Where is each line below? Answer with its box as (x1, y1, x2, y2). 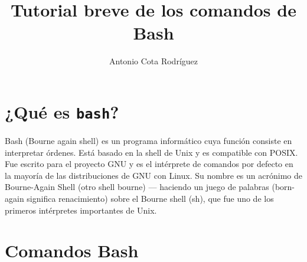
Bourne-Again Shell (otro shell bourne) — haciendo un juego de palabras (5, 181, 269, 193)
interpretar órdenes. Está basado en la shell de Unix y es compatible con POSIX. (5, 146, 298, 158)
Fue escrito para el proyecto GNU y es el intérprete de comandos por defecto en (5, 158, 293, 170)
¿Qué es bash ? (5, 99, 119, 123)
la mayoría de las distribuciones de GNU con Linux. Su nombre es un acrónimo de (5, 169, 302, 181)
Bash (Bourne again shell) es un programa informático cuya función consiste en (5, 134, 292, 146)
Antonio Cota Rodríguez (109, 55, 198, 67)
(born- (272, 181, 295, 193)
